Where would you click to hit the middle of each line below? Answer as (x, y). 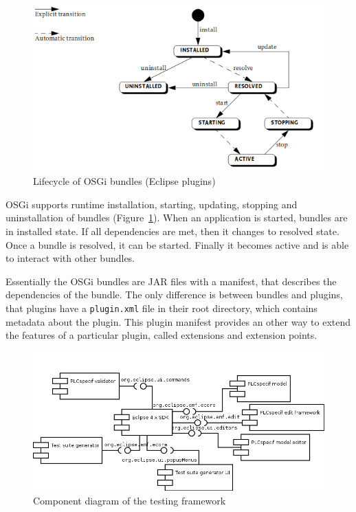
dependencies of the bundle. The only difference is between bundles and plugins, (174, 294)
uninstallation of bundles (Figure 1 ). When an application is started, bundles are (177, 218)
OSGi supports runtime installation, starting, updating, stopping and (152, 204)
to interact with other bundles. (70, 258)
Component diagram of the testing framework (130, 500)
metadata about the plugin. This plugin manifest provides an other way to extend (178, 321)
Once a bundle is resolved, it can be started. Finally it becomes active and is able (177, 244)
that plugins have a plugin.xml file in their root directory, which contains (162, 308)
